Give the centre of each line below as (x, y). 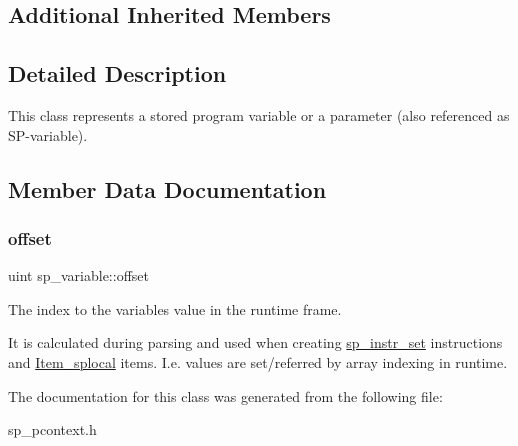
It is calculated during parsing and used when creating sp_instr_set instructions (255, 342)
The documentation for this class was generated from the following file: (225, 395)
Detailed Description (117, 73)
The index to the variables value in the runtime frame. (175, 308)
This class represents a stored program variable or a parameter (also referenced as (259, 114)
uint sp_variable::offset (78, 275)
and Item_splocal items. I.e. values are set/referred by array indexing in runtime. (258, 361)
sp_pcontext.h (52, 429)
